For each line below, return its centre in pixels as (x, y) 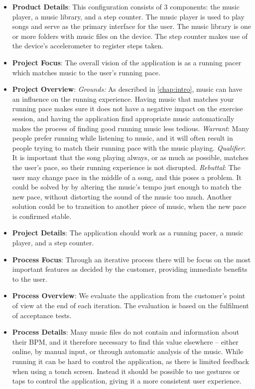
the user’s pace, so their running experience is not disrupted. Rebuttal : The (126, 167)
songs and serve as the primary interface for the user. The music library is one (131, 26)
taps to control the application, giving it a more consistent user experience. (127, 381)
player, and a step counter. (53, 243)
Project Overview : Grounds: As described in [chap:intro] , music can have (127, 89)
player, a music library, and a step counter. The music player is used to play (128, 16)
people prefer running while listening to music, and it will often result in (123, 138)
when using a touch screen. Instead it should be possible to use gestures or (126, 371)
